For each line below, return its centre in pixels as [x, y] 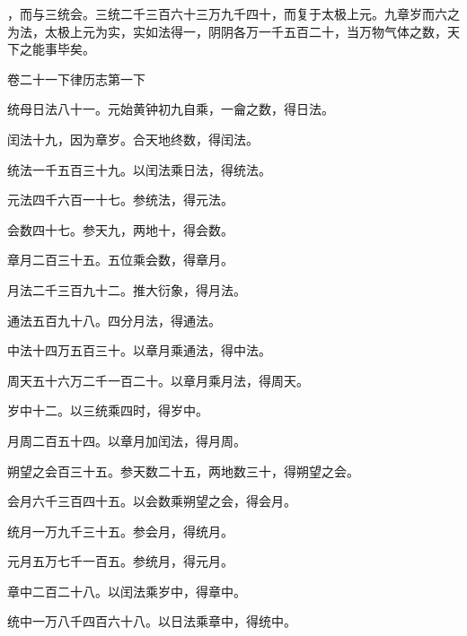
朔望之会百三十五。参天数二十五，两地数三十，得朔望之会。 [183, 470]
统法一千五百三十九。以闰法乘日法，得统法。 [139, 169]
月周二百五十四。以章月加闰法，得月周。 [127, 440]
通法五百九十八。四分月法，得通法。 [114, 320]
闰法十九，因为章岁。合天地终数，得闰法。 [133, 139]
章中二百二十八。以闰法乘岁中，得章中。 [127, 591]
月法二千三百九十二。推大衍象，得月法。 [127, 289]
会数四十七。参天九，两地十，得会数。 [120, 229]
